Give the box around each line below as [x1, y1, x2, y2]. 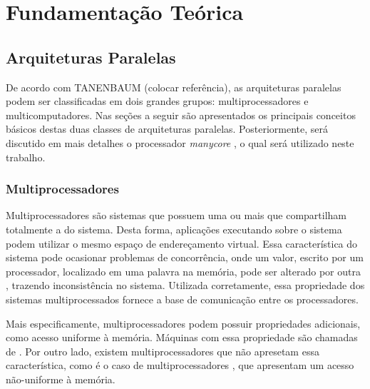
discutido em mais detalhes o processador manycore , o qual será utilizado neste [6, 135, 354, 150]
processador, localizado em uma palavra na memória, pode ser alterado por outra [6, 263, 361, 278]
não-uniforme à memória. [6, 371, 115, 386]
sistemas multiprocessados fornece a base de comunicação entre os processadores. [6, 291, 359, 306]
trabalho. [6, 149, 46, 164]
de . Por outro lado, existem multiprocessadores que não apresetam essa [6, 343, 319, 358]
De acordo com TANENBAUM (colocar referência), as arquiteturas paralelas [6, 79, 341, 94]
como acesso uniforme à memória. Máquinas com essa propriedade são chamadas [6, 330, 358, 345]
